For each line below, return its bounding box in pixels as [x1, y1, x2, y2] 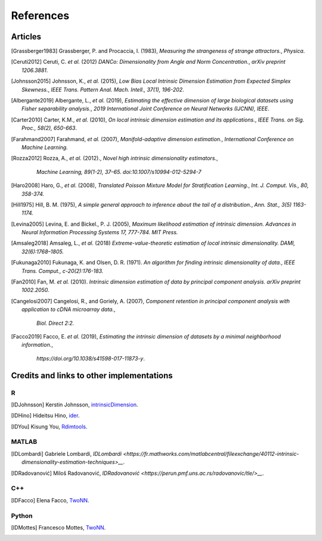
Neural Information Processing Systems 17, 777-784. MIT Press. [21, 229, 178, 236]
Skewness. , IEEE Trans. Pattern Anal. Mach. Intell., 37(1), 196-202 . [21, 86, 184, 93]
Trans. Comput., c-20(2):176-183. [21, 267, 104, 274]
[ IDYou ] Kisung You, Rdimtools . [11, 423, 88, 430]
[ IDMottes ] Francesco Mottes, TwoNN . [11, 524, 106, 531]
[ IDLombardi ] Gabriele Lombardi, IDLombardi [11, 450, 122, 457]
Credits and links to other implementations [11, 370, 173, 381]
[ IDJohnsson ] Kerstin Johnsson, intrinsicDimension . [11, 401, 138, 408]
